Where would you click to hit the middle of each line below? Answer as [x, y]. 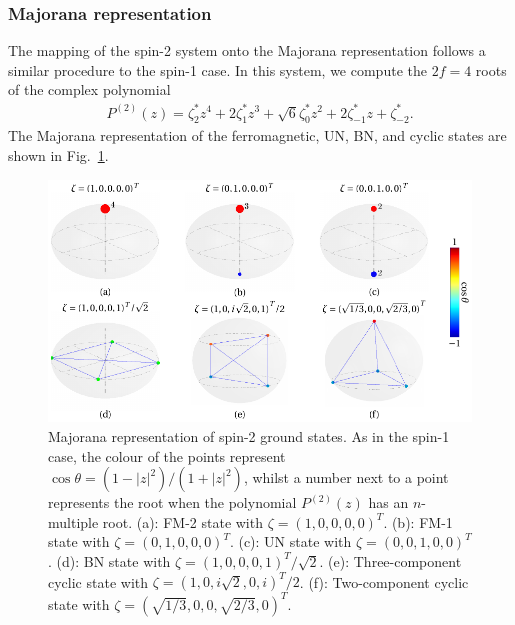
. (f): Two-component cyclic [384, 581]
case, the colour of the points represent [167, 455]
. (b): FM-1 [418, 521]
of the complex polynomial [89, 89]
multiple [73, 521]
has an [388, 502]
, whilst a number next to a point [346, 477]
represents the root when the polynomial [172, 502]
